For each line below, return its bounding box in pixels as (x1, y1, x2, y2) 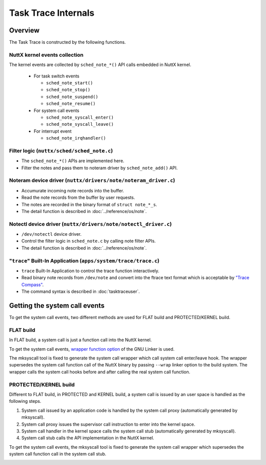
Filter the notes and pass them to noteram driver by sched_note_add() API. (21, 165, 178, 171)
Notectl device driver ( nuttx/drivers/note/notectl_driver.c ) (9, 220, 172, 227)
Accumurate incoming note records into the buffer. (21, 187, 124, 193)
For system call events (33, 107, 80, 113)
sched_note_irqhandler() (46, 136, 106, 141)
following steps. (9, 398, 41, 404)
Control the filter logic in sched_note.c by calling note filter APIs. (21, 238, 156, 244)
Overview (9, 26, 40, 35)
